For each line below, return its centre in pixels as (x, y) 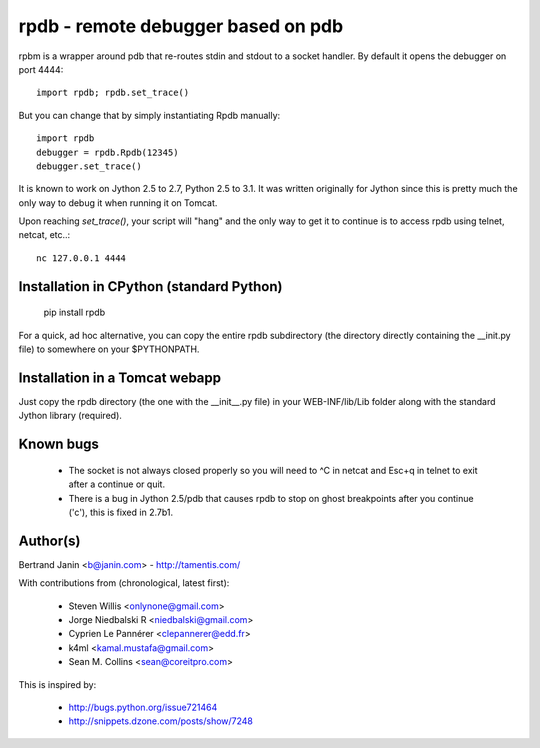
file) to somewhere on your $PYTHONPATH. (109, 349)
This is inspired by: (57, 684)
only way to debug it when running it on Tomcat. (118, 202)
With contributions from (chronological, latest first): (124, 583)
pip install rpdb (74, 312)
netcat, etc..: (44, 235)
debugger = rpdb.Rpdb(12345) (107, 152)
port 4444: (41, 69)
